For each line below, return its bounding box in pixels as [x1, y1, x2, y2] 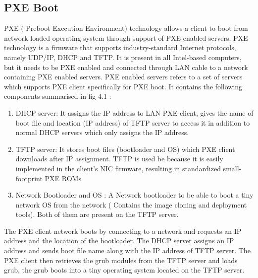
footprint [15, 173, 43, 183]
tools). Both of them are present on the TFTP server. [15, 209, 179, 219]
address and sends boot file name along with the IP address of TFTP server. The [4, 245, 251, 256]
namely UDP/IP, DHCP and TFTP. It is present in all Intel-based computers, [4, 52, 242, 62]
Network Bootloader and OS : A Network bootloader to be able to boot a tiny [15, 190, 254, 200]
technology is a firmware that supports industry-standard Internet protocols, [4, 42, 236, 53]
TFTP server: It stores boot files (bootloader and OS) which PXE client [15, 143, 235, 154]
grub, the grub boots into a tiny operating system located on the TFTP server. [4, 265, 245, 275]
